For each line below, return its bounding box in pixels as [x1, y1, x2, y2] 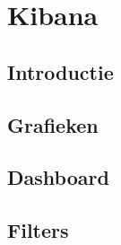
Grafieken [7, 110, 99, 138]
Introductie [7, 57, 114, 85]
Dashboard [7, 163, 109, 191]
